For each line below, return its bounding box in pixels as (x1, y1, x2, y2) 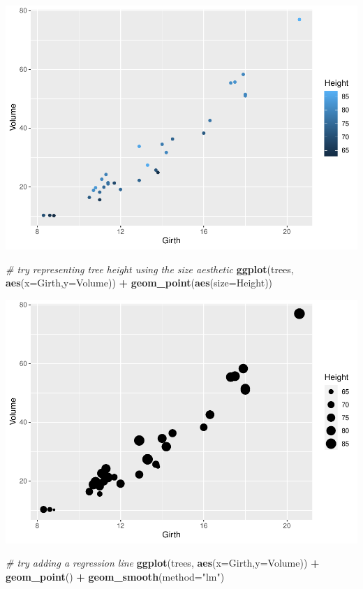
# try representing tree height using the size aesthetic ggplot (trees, (6, 261, 294, 276)
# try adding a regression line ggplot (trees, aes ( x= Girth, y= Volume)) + (6, 555, 320, 570)
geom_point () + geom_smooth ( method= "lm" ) (6, 569, 225, 583)
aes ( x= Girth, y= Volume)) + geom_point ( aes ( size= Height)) (6, 275, 273, 290)
